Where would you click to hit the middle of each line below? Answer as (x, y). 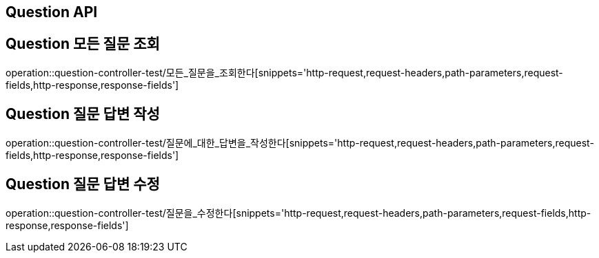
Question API (52, 12)
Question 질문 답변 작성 (83, 114)
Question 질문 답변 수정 (83, 184)
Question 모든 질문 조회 (83, 44)
